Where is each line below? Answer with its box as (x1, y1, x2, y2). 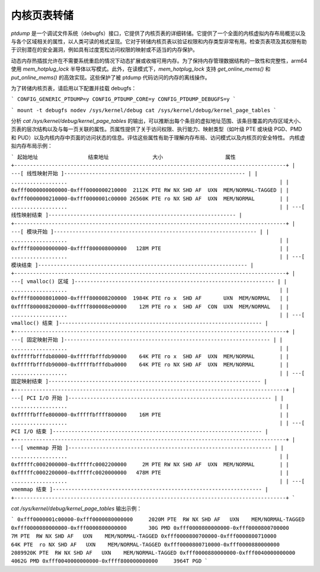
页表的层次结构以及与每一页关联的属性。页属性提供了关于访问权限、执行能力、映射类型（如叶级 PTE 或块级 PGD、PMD (11, 125, 302, 133)
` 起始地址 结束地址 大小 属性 (11, 153, 236, 160)
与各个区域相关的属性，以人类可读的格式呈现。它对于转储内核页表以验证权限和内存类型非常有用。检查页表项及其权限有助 (11, 37, 307, 45)
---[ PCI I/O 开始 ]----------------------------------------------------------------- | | (11, 394, 284, 401)
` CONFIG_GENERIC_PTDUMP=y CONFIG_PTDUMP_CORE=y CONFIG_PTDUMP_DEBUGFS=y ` (11, 96, 236, 103)
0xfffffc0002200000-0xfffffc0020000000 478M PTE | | (11, 469, 290, 476)
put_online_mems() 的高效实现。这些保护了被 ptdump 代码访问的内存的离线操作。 (11, 74, 210, 81)
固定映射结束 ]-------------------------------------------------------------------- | (11, 378, 267, 385)
